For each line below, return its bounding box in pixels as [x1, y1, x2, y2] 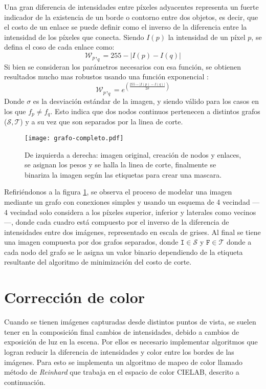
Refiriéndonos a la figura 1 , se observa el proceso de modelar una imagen [4, 186, 232, 197]
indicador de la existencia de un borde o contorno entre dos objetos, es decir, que [4, 11, 258, 22]
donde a [226, 236, 252, 247]
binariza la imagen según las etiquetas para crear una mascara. [25, 169, 222, 180]
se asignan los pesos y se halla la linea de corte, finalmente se [25, 159, 216, 170]
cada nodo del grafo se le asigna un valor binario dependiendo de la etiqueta [4, 246, 243, 257]
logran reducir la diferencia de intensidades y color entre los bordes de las [4, 346, 234, 357]
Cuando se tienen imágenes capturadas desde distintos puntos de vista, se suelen [4, 316, 256, 327]
